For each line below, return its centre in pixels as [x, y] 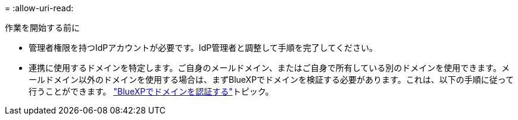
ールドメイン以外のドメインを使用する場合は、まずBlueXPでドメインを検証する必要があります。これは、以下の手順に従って [271, 80]
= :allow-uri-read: [39, 8]
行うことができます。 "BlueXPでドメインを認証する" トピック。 [151, 91]
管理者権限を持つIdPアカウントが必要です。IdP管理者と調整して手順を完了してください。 [203, 48]
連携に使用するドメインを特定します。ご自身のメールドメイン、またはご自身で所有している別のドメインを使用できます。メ [269, 68]
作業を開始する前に [42, 27]
